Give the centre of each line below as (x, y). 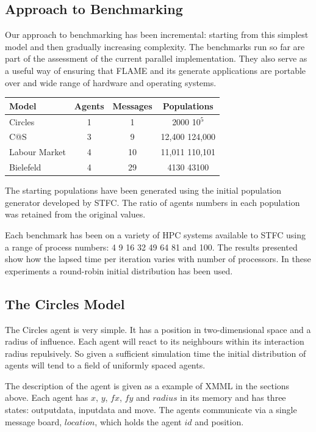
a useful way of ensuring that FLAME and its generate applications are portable (156, 70)
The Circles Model (65, 303)
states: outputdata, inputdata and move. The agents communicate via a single (151, 410)
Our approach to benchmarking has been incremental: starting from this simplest (157, 35)
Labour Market (38, 152)
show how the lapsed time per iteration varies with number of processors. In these (158, 259)
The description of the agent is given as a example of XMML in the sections (147, 385)
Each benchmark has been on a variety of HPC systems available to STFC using (155, 234)
